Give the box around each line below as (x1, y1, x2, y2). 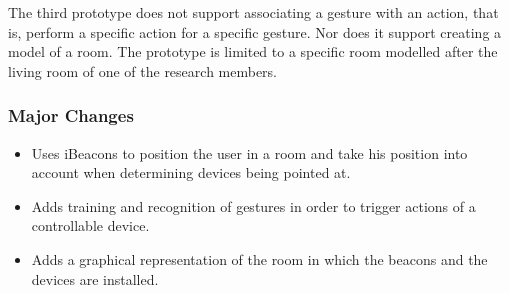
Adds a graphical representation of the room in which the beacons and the (31, 248, 488, 269)
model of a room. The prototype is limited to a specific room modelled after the (8, 41, 498, 62)
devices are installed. (31, 268, 159, 289)
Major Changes (8, 103, 134, 128)
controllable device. (31, 215, 150, 236)
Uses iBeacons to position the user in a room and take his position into (31, 142, 468, 163)
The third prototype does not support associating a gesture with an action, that (8, 2, 499, 22)
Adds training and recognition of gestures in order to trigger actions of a (31, 195, 476, 216)
